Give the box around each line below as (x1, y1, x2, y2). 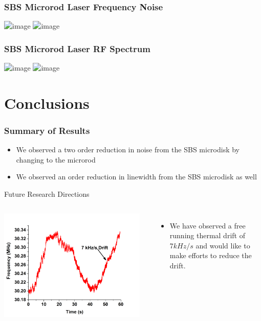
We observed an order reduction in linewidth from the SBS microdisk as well (16, 171, 257, 182)
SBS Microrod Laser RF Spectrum (4, 42, 150, 55)
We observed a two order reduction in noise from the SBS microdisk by (16, 144, 240, 155)
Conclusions (4, 92, 90, 113)
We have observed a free (169, 220, 246, 231)
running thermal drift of (169, 230, 245, 241)
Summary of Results (4, 124, 90, 136)
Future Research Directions (4, 189, 90, 199)
